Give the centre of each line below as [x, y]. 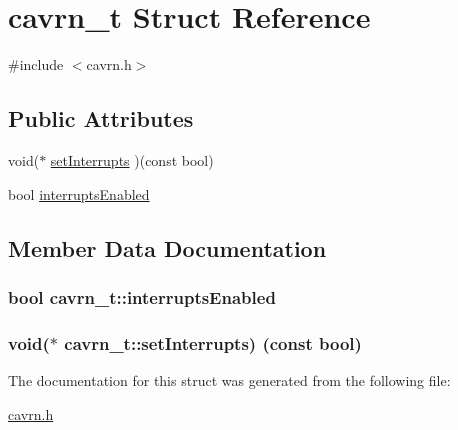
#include [36, 64]
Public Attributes [101, 118]
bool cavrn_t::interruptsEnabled [142, 296]
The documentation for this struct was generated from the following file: [229, 379]
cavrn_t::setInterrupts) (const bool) [213, 342]
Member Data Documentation [167, 247]
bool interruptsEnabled [79, 193]
